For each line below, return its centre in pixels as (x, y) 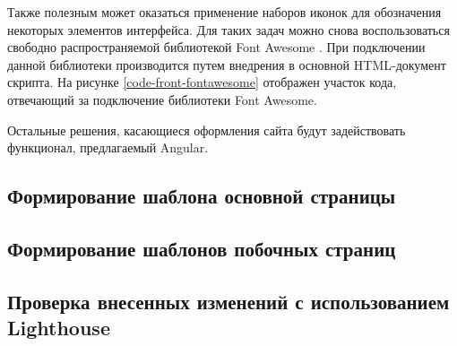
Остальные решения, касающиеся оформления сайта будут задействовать (207, 130)
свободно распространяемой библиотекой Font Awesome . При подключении (216, 47)
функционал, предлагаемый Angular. (108, 147)
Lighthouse (59, 328)
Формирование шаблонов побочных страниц (202, 248)
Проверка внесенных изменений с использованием (228, 301)
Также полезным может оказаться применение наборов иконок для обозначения (224, 12)
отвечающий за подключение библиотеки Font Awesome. (162, 99)
